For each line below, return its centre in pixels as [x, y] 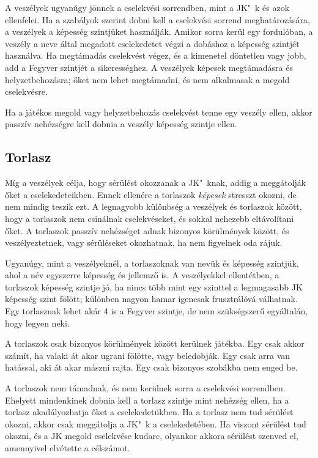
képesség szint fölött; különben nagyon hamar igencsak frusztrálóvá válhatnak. [151, 299]
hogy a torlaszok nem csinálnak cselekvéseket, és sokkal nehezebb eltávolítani [150, 218]
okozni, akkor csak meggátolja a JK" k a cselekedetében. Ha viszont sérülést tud [156, 423]
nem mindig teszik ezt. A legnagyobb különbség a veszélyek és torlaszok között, [153, 206]
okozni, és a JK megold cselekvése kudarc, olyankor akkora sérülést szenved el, [152, 436]
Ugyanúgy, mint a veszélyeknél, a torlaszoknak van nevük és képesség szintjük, [152, 263]
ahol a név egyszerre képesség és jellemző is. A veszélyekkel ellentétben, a [142, 275]
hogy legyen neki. [37, 323]
